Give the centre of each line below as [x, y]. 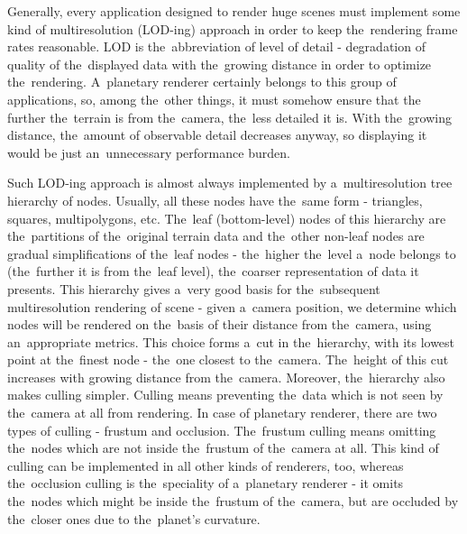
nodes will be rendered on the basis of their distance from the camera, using [220, 324]
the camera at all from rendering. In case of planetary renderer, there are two [222, 413]
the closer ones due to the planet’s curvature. [134, 518]
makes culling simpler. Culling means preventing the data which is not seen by [225, 395]
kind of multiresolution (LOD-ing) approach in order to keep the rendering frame [233, 28]
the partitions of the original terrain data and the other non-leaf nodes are [216, 236]
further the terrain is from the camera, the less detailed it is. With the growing [229, 117]
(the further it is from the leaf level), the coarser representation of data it [213, 271]
